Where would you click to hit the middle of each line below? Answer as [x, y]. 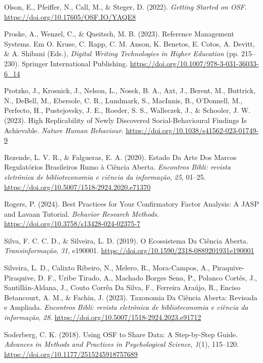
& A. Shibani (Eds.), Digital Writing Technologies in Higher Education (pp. [122, 53]
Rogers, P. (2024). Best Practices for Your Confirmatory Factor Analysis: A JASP [131, 204]
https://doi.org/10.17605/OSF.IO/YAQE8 [70, 16]
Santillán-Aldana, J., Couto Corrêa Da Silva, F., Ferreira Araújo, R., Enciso [122, 287]
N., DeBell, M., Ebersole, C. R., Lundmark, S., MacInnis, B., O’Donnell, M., [123, 100]
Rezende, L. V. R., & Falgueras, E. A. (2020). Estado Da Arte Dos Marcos [120, 157]
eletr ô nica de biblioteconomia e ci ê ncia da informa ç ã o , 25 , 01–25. [105, 176]
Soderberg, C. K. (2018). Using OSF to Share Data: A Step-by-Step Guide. [121, 334]
